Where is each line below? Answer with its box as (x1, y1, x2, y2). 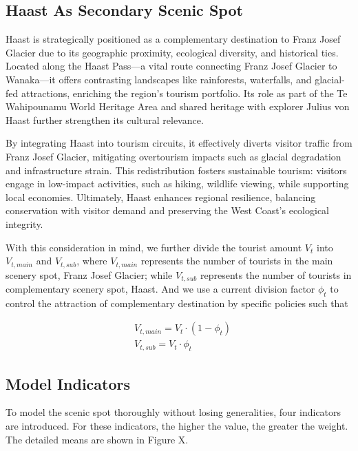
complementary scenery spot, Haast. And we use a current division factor (6, 282, 315, 296)
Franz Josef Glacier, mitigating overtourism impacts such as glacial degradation (6, 149, 341, 163)
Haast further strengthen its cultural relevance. (6, 112, 204, 127)
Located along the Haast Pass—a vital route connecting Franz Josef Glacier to (6, 59, 337, 73)
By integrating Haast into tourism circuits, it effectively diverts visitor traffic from (6, 136, 352, 150)
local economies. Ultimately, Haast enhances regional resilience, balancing (6, 189, 316, 204)
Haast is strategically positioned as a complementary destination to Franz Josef (6, 32, 341, 46)
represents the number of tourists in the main (140, 253, 333, 268)
